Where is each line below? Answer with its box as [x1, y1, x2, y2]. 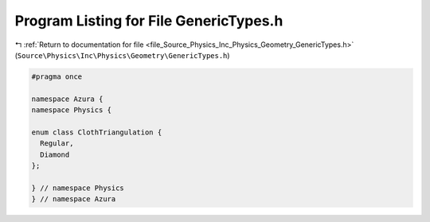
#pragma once [31, 72, 83, 81]
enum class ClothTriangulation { [31, 127, 162, 137]
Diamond [40, 150, 70, 159]
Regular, [40, 139, 74, 148]
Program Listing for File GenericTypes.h [14, 12, 283, 29]
